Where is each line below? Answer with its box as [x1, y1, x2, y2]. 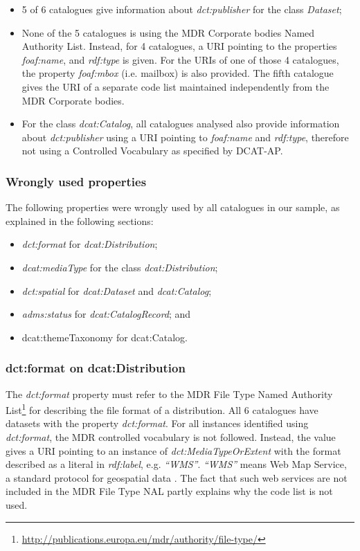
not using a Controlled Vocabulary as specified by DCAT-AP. [21, 143, 283, 158]
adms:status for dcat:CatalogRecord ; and [21, 307, 191, 321]
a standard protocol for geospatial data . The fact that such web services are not [6, 470, 348, 485]
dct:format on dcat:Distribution [6, 359, 186, 377]
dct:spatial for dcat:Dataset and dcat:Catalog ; [21, 283, 212, 298]
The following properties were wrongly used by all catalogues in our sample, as [6, 200, 340, 215]
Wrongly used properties [6, 172, 147, 190]
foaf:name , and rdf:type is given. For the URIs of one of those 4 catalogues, [21, 52, 339, 66]
